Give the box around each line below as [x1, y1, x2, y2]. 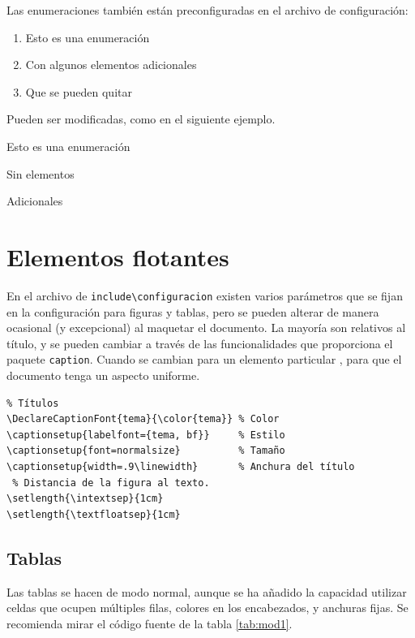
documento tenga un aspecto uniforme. [6, 366, 200, 383]
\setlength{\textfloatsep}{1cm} [6, 508, 181, 520]
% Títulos [6, 397, 59, 409]
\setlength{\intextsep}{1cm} [6, 493, 164, 505]
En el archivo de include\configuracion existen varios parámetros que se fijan [6, 287, 403, 304]
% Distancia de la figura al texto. [12, 476, 210, 489]
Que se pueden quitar [25, 83, 132, 100]
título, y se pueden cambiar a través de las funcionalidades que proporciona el [6, 334, 393, 351]
